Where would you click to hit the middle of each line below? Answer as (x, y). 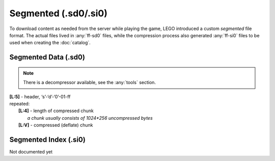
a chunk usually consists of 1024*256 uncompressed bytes (90, 118)
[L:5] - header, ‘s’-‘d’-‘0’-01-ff (40, 96)
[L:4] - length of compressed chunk (56, 111)
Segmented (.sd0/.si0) (59, 13)
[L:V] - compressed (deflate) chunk (56, 125)
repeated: (20, 103)
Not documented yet (31, 152)
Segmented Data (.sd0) (47, 57)
